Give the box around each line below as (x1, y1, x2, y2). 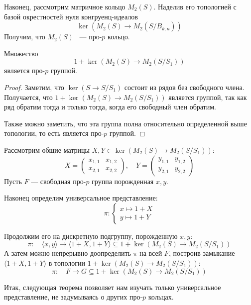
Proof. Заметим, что (4, 82, 64, 92)
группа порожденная (92, 176, 154, 186)
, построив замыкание (168, 248, 235, 258)
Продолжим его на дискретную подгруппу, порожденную (4, 230, 178, 241)
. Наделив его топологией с (153, 1, 237, 11)
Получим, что (4, 31, 45, 42)
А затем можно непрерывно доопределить (4, 248, 131, 258)
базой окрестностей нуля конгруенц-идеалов (4, 11, 138, 21)
